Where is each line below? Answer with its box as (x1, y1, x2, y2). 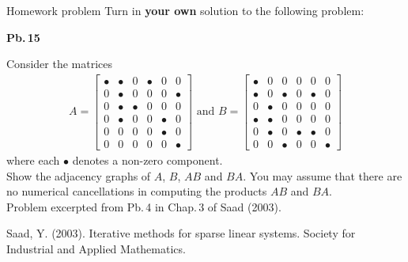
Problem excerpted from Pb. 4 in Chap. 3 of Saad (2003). (6, 198, 281, 215)
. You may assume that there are (243, 167, 402, 184)
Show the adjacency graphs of (6, 167, 151, 184)
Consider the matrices (6, 55, 112, 72)
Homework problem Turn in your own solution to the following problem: (6, 2, 365, 18)
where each (6, 152, 60, 168)
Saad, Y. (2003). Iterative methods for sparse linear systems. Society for (6, 225, 356, 241)
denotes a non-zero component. (72, 152, 223, 168)
